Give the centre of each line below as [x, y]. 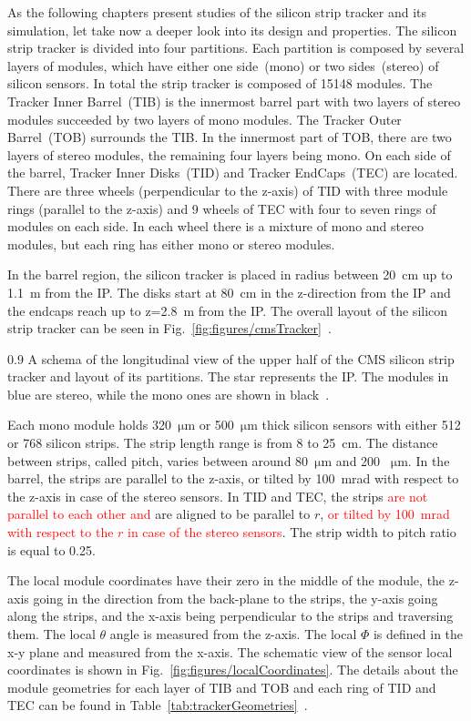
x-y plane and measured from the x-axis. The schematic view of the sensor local [230, 651]
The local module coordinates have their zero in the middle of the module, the [226, 580]
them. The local [51, 634]
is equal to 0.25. [51, 549]
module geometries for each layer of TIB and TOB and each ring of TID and [222, 687]
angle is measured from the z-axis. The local [233, 634]
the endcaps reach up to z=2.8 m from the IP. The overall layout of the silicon [228, 310]
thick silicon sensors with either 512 [361, 425]
